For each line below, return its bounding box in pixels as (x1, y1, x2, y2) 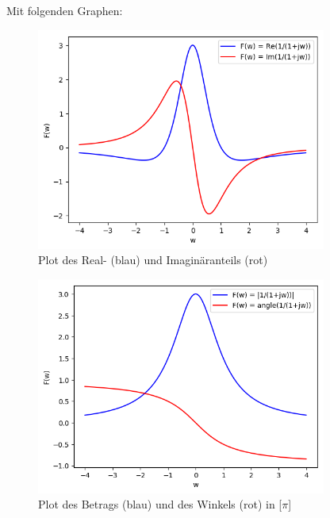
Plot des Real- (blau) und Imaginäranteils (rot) (38, 251, 268, 268)
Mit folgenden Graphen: (6, 2, 123, 18)
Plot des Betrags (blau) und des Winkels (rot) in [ (38, 496, 282, 512)
